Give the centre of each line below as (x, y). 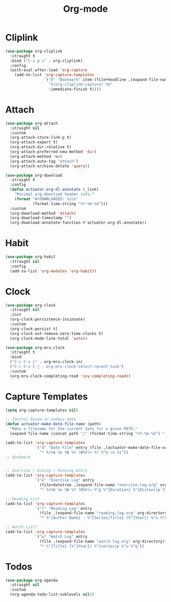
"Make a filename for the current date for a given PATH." (74, 429)
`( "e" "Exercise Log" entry (65, 480)
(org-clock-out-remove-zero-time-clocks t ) (56, 333)
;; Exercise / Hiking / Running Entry (46, 471)
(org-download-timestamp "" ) (41, 218)
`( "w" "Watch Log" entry (61, 537)
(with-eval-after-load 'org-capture (49, 70)
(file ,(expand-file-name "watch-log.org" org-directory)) (103, 541)
